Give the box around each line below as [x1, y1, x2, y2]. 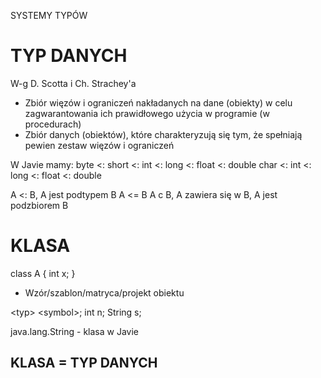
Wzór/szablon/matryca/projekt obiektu [24, 286, 185, 299]
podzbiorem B [10, 199, 69, 211]
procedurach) [24, 118, 82, 130]
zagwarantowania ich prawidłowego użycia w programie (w [24, 107, 270, 119]
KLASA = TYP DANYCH [10, 355, 158, 372]
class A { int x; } [10, 267, 76, 279]
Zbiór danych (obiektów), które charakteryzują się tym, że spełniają [24, 128, 303, 140]
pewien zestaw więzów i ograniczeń [24, 139, 175, 151]
